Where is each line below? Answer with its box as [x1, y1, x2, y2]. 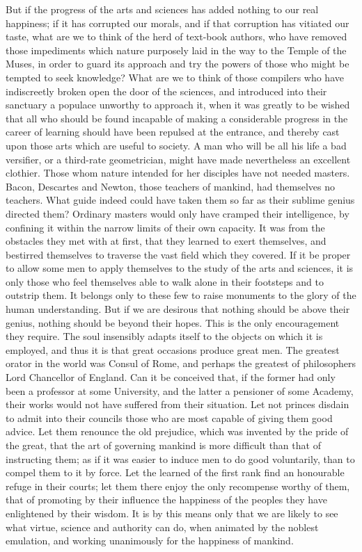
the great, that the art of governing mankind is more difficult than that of [6, 438, 321, 452]
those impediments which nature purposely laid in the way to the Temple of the [6, 42, 347, 57]
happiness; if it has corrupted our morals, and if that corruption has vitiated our [6, 15, 349, 30]
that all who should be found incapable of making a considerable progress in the [6, 111, 348, 125]
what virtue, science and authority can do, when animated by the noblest [6, 519, 319, 534]
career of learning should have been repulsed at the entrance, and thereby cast [6, 124, 340, 139]
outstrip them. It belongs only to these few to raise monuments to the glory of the [6, 288, 356, 302]
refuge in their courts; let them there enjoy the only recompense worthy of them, [6, 478, 350, 493]
